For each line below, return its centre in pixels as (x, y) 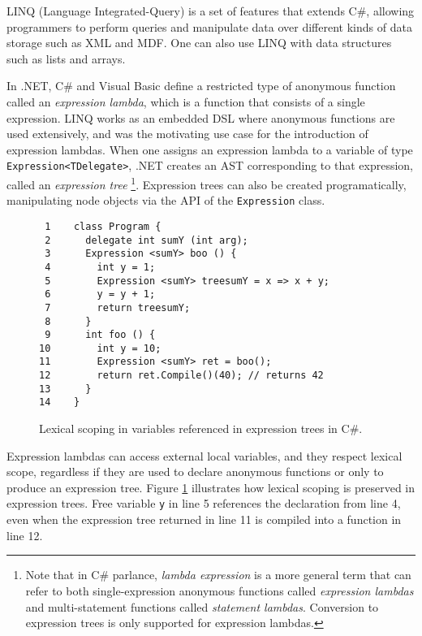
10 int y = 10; (100, 348)
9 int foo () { (100, 335)
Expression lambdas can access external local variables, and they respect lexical (205, 455)
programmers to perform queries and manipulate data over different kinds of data (209, 26)
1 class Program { (103, 226)
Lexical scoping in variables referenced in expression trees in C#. (201, 428)
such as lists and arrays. (66, 58)
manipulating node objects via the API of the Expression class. (166, 200)
